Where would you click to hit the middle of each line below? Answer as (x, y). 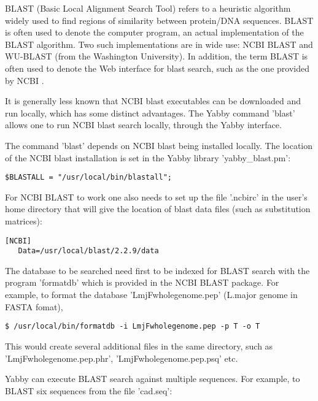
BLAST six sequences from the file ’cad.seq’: (89, 390)
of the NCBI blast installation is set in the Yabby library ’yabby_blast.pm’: (148, 157)
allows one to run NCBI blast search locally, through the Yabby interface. (143, 125)
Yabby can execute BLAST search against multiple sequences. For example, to (153, 379)
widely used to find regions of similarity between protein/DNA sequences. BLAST (159, 20)
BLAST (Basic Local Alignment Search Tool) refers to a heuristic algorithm (148, 8)
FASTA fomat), (34, 306)
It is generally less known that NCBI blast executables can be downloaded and (153, 101)
